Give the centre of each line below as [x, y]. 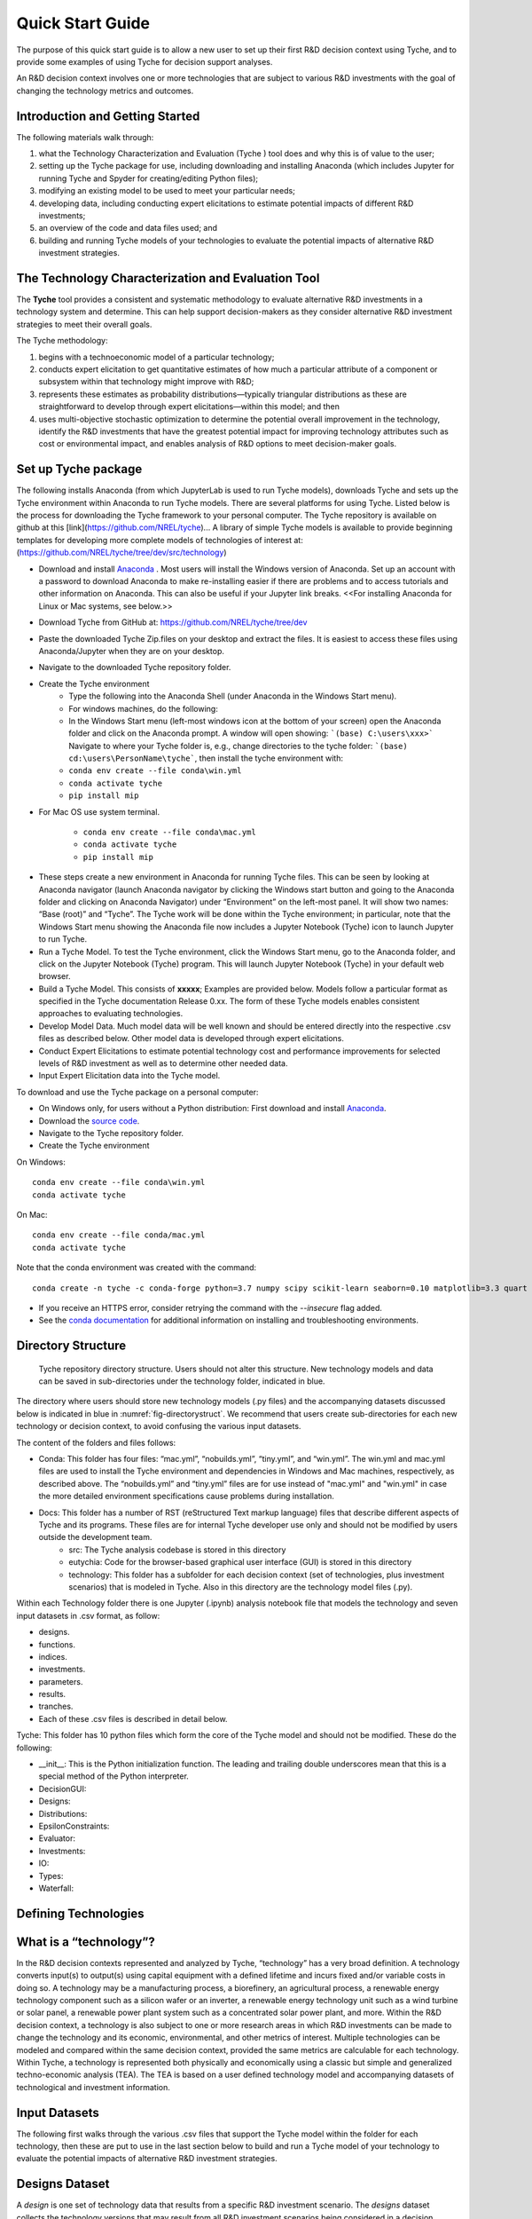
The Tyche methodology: [62, 341]
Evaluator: [57, 1838]
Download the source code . [89, 1121]
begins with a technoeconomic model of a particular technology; [156, 357]
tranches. [56, 1706]
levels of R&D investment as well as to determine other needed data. [163, 1063]
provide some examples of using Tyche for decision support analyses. [145, 61]
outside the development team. [95, 1537]
